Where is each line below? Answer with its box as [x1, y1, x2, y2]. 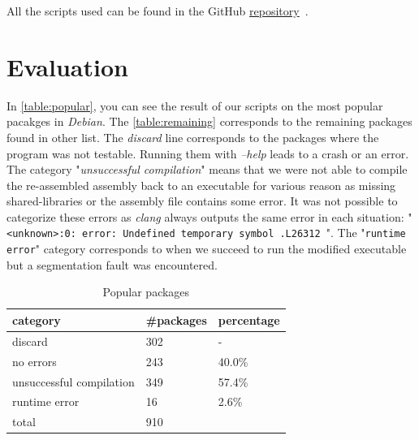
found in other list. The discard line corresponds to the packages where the [6, 128, 379, 145]
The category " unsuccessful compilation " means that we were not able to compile [6, 161, 408, 178]
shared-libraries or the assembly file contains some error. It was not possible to [6, 192, 398, 209]
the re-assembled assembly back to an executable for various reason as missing [6, 176, 396, 193]
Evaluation [6, 50, 128, 83]
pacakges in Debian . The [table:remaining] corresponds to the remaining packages [6, 113, 413, 130]
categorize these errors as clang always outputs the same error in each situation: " [6, 208, 413, 225]
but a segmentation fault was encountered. [6, 256, 218, 273]
